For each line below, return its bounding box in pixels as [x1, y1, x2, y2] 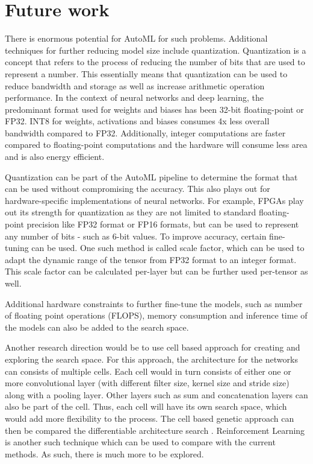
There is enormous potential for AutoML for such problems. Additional [5, 32, 268, 45]
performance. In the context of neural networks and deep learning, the [5, 91, 264, 104]
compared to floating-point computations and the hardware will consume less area [5, 138, 308, 151]
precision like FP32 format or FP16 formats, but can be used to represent [26, 218, 299, 230]
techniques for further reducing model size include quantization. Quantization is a [5, 43, 306, 56]
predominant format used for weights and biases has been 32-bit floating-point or [5, 103, 304, 115]
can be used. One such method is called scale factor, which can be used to [31, 241, 305, 254]
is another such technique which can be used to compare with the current [5, 436, 276, 448]
